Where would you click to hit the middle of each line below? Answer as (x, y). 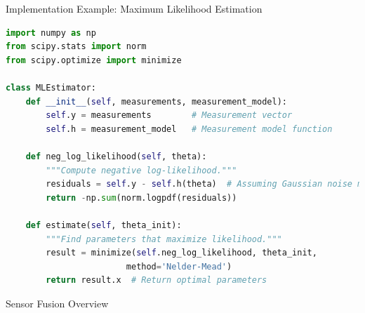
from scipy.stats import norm (76, 47)
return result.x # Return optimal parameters (157, 280)
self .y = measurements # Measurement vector (169, 115)
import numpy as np (51, 33)
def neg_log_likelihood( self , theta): (116, 156)
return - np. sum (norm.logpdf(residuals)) (141, 198)
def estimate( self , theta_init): (104, 225)
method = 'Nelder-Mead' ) (179, 266)
